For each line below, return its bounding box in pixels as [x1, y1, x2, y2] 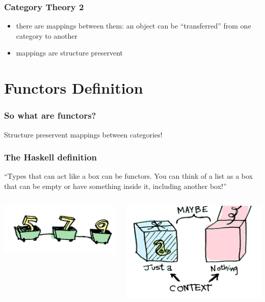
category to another [16, 30, 78, 41]
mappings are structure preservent [16, 47, 123, 58]
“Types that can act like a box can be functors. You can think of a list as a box [4, 171, 253, 181]
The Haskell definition [4, 151, 97, 163]
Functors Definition [4, 77, 143, 98]
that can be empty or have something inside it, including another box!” [4, 181, 227, 191]
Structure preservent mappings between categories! [4, 129, 163, 140]
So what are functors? [4, 109, 96, 122]
